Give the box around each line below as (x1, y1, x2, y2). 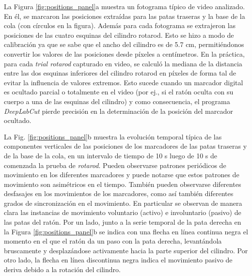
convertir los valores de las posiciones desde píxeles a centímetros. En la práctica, (4, 48, 245, 59)
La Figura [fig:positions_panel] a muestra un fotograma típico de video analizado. (4, 1, 245, 11)
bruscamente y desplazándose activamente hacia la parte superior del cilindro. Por (4, 245, 248, 255)
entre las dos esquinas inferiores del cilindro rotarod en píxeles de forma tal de (4, 68, 236, 78)
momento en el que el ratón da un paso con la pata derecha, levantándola (4, 236, 222, 246)
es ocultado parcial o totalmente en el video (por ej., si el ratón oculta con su (4, 87, 234, 97)
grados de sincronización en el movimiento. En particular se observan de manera (4, 198, 242, 208)
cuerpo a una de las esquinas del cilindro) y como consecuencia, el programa (4, 96, 230, 106)
